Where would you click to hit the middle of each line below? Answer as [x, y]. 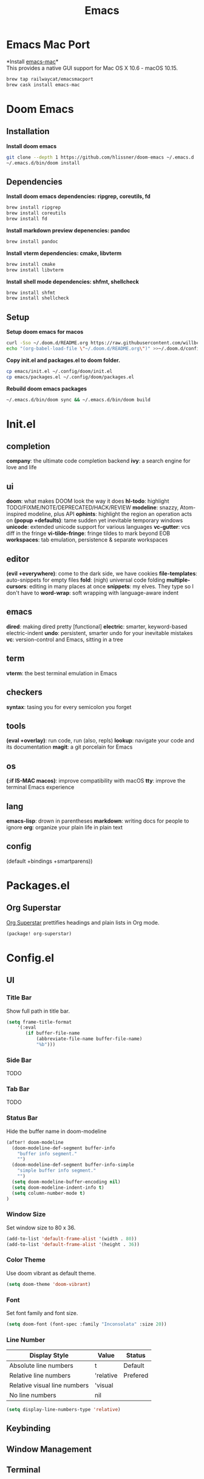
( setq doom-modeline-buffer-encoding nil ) [66, 1181]
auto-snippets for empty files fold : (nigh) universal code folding [86, 580]
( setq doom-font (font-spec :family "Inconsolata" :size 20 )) [87, 1324]
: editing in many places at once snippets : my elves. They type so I [110, 586]
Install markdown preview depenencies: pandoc [68, 230]
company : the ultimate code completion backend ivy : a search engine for [98, 461]
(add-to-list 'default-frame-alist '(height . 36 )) [73, 1244]
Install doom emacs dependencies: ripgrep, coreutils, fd [78, 196]
